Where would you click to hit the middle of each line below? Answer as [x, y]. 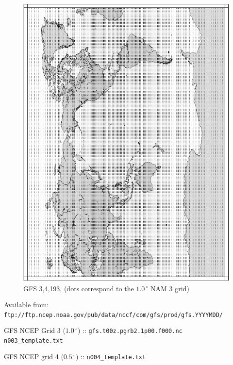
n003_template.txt [33, 341]
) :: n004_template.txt [111, 356]
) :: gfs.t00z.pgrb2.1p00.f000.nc [130, 330]
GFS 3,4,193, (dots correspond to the [79, 288]
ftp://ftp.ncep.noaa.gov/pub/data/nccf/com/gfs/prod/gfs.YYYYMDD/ [114, 315]
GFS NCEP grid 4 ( [34, 356]
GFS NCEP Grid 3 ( [35, 330]
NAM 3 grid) [170, 288]
